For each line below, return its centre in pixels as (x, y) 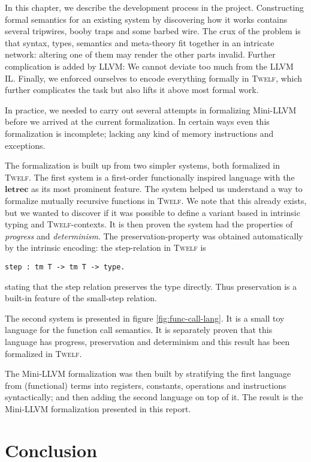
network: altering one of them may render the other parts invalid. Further (140, 54)
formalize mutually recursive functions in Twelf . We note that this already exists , (156, 200)
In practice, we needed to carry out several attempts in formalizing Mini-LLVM (151, 109)
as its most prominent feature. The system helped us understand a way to (167, 189)
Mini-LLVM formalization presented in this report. (98, 408)
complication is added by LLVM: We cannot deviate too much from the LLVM (149, 66)
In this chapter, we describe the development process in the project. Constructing (155, 7)
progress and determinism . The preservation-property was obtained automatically (154, 235)
